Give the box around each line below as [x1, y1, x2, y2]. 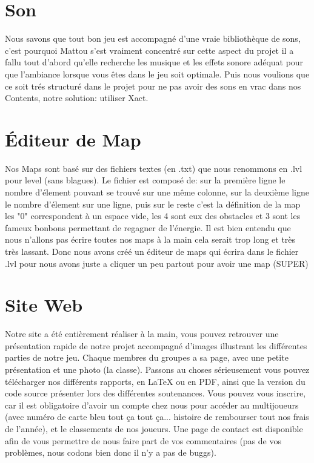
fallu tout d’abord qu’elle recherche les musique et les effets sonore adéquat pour [5, 56, 304, 68]
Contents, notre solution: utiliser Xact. [5, 91, 149, 104]
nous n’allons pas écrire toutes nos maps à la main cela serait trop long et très [5, 233, 296, 246]
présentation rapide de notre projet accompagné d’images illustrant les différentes [5, 339, 307, 352]
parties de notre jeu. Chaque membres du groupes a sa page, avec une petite [5, 351, 289, 364]
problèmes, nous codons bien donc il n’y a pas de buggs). [5, 446, 216, 459]
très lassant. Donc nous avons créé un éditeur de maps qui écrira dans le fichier [5, 245, 299, 257]
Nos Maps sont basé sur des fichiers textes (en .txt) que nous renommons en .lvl [5, 162, 302, 174]
